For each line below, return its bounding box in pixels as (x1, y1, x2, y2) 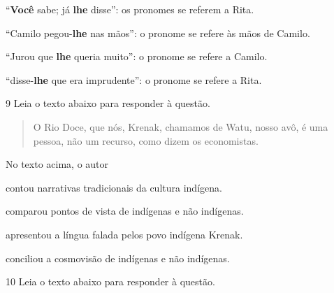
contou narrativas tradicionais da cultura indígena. (6, 180, 222, 194)
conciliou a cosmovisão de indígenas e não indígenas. (6, 250, 230, 265)
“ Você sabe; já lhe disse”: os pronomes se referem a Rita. (6, 2, 254, 16)
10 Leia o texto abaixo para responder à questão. (6, 274, 215, 289)
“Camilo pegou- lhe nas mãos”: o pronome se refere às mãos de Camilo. (6, 25, 310, 40)
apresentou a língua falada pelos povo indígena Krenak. (6, 227, 243, 241)
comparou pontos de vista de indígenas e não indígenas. (6, 203, 244, 218)
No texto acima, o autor (6, 157, 109, 171)
